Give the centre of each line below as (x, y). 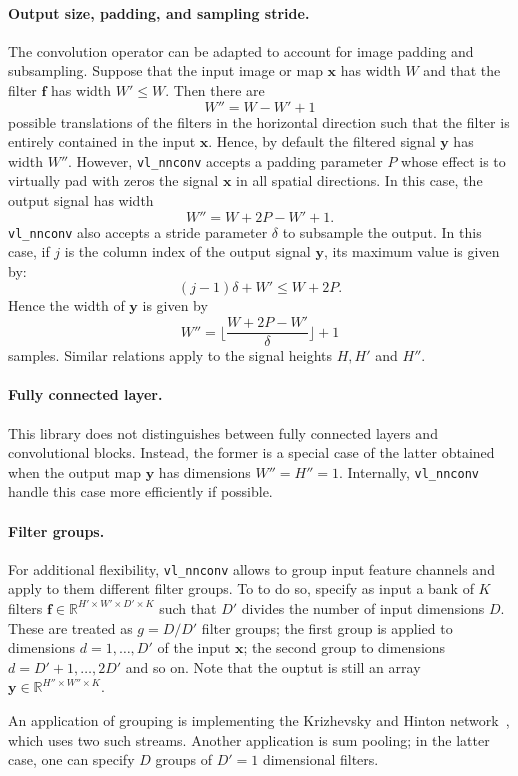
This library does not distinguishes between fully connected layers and (223, 432)
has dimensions (204, 471)
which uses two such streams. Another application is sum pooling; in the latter (249, 739)
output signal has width (81, 200)
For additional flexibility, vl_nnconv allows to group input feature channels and (251, 568)
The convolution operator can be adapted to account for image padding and (241, 50)
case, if (29, 251)
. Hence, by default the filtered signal (322, 141)
